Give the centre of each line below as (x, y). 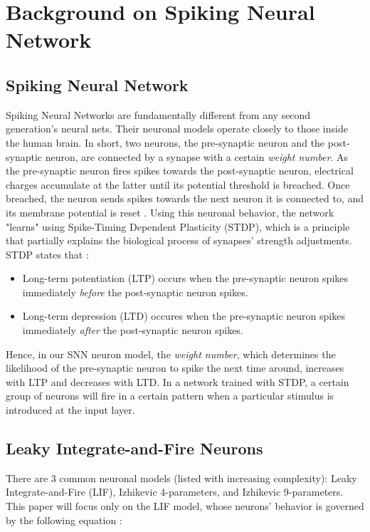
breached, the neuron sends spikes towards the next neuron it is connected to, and (185, 198)
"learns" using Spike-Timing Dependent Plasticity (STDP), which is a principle (178, 226)
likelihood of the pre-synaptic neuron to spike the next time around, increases (175, 368)
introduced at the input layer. (70, 410)
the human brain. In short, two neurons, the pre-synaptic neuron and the (165, 142)
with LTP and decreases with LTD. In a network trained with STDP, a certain (178, 381)
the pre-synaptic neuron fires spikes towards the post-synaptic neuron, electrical (180, 171)
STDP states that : (47, 254)
